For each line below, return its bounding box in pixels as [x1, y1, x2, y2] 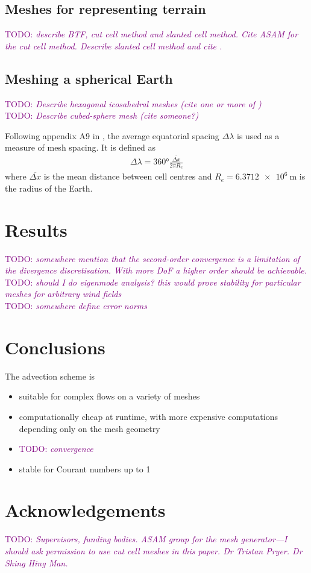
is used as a [237, 129, 280, 142]
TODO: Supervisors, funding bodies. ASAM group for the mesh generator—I [5, 533, 287, 545]
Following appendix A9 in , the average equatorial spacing [5, 129, 219, 142]
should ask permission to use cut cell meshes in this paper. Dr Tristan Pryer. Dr [5, 545, 303, 557]
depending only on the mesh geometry [19, 422, 160, 434]
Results [5, 217, 68, 242]
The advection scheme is [5, 369, 95, 382]
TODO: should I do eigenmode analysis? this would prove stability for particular [5, 275, 301, 288]
